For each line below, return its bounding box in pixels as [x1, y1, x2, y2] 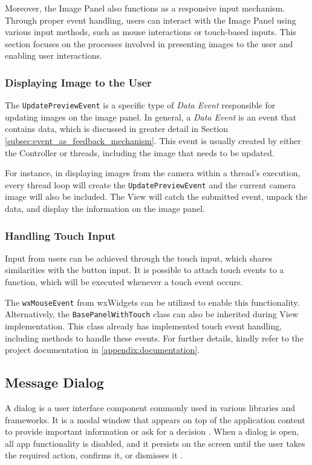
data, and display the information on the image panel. [5, 202, 206, 215]
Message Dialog [5, 373, 104, 392]
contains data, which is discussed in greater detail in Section [5, 122, 229, 135]
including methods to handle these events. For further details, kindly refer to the [5, 331, 304, 344]
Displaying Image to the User [5, 74, 152, 90]
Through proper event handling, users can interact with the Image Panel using [5, 13, 296, 26]
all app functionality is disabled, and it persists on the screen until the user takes [5, 437, 305, 449]
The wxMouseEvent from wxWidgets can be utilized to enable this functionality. [5, 295, 300, 308]
